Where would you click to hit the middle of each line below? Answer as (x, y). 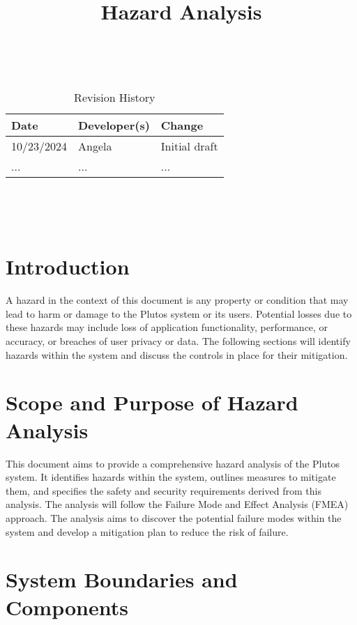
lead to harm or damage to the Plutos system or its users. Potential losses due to (179, 313)
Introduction (68, 267)
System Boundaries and (122, 579)
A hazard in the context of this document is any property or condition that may (177, 300)
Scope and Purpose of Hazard (152, 402)
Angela (95, 146)
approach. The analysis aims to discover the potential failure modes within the (174, 517)
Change (182, 125)
